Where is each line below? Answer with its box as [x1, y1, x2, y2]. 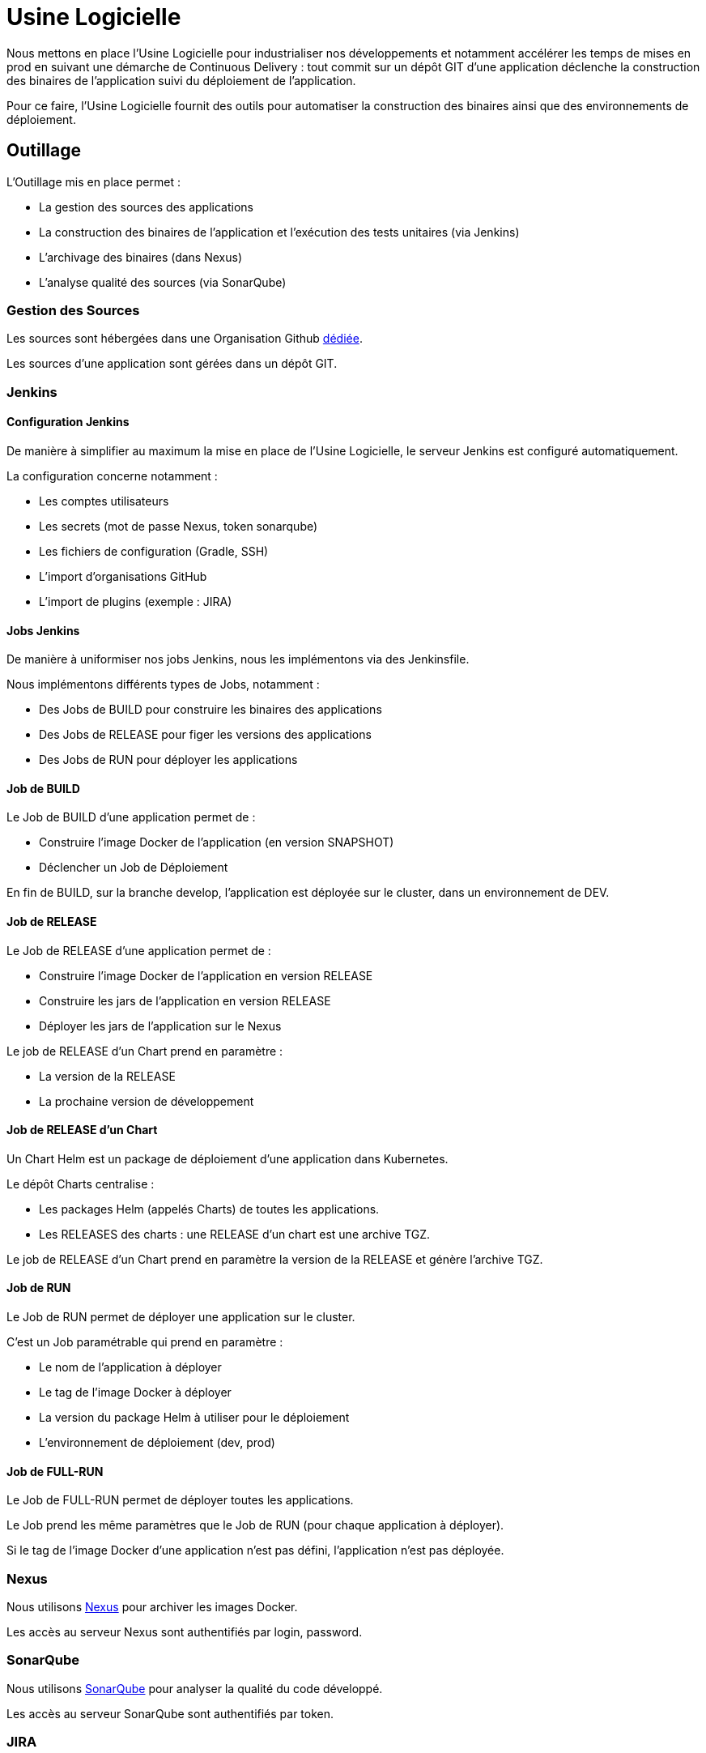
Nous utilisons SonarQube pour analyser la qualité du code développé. [6, 1681, 383, 1695]
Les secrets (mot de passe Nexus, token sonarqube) [39, 518, 318, 533]
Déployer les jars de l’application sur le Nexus [39, 1018, 282, 1033]
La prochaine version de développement [39, 1094, 254, 1108]
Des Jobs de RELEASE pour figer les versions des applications [39, 727, 372, 742]
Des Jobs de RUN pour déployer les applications [39, 753, 298, 767]
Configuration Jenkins [6, 415, 130, 429]
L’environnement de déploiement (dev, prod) [39, 1435, 275, 1450]
